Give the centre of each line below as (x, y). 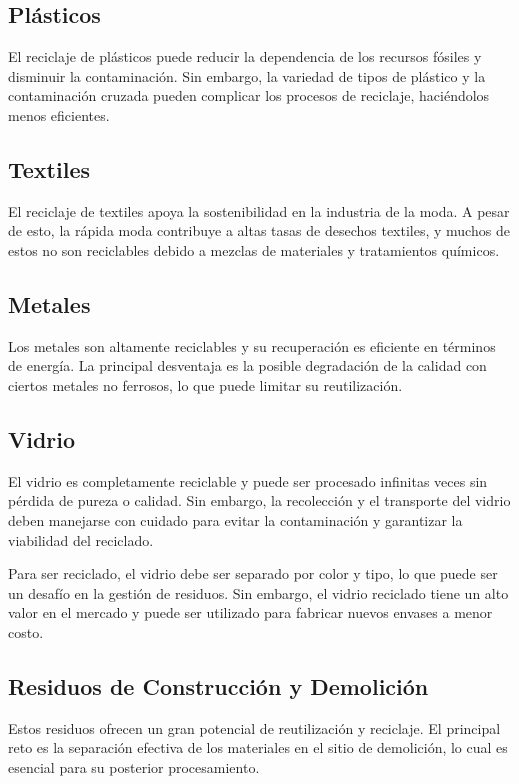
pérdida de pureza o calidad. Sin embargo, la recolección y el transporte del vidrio (259, 500)
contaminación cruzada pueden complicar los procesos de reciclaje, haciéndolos (249, 95)
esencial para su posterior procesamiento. (134, 766)
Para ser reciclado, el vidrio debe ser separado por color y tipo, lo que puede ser (253, 573)
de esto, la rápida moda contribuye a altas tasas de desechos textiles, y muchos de (259, 230)
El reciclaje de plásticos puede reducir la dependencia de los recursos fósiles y (245, 56)
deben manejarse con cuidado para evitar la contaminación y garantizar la (235, 519)
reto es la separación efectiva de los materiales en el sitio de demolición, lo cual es (258, 747)
